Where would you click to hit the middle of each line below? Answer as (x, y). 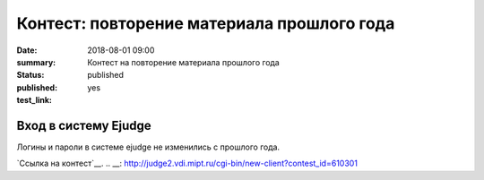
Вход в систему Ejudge (84, 125)
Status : (30, 75)
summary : (36, 62)
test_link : (35, 100)
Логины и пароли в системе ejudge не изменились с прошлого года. (148, 147)
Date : (27, 50)
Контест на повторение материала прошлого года (183, 62)
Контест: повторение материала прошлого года (206, 23)
